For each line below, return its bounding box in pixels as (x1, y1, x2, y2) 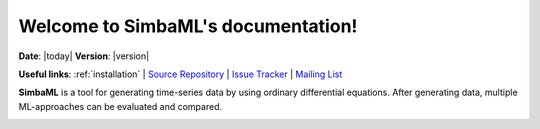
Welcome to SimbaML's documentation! (18, 15, 358, 37)
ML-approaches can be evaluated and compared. (18, 100, 223, 112)
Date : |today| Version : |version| (18, 50, 150, 62)
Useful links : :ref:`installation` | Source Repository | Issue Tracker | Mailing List (18, 68, 343, 80)
